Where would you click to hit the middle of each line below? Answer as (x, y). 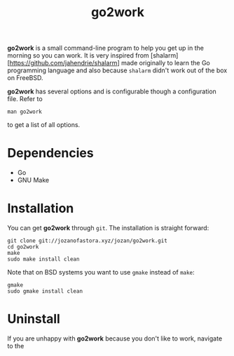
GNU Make (33, 180)
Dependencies (50, 153)
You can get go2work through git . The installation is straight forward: (108, 228)
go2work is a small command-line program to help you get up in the (106, 48)
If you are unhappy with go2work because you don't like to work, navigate (115, 338)
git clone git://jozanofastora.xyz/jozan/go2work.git (88, 241)
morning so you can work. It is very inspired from (78, 55)
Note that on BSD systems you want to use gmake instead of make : (101, 272)
